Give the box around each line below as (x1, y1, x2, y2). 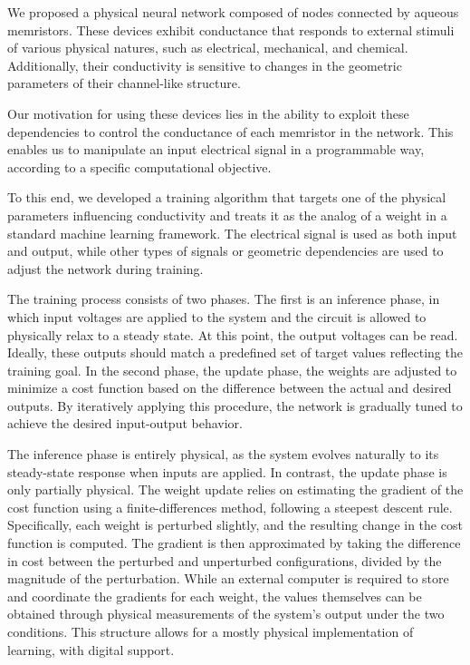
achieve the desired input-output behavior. (7, 414, 243, 433)
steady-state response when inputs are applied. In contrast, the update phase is (7, 462, 447, 481)
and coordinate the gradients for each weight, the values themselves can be (7, 586, 422, 605)
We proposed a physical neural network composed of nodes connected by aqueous (7, 3, 459, 21)
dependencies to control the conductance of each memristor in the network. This (7, 122, 454, 141)
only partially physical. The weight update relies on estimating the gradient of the (7, 480, 464, 499)
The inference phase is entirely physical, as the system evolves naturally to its (7, 445, 439, 464)
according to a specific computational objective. (7, 157, 272, 176)
